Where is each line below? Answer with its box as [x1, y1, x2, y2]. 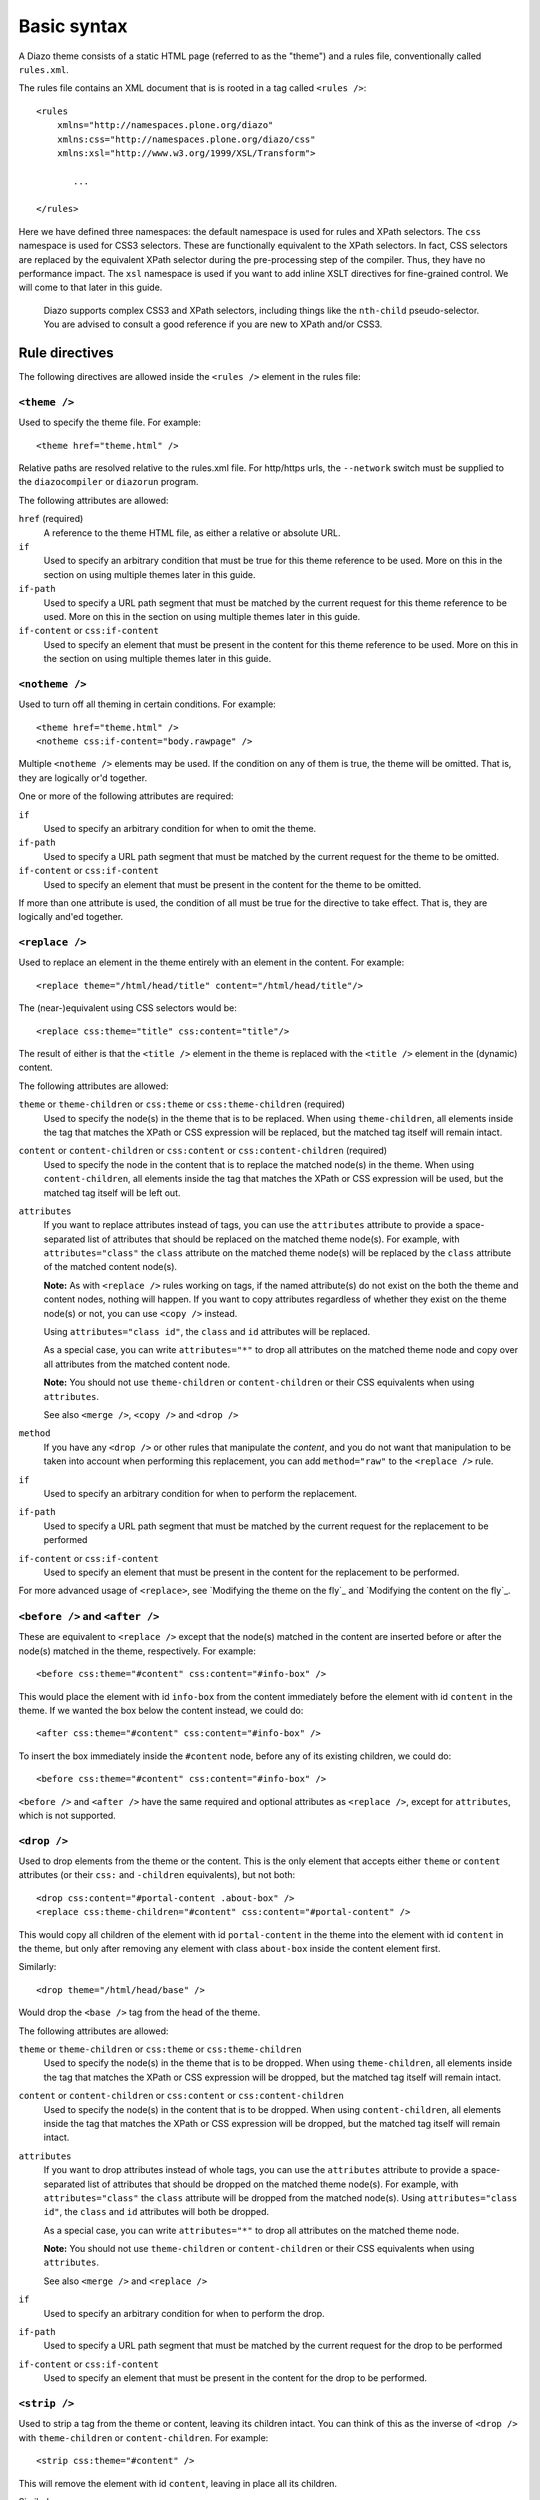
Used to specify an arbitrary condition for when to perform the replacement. [43, 1487, 358, 1499]
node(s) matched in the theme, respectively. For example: [18, 1645, 257, 1657]
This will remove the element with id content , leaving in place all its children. [18, 2477, 338, 2489]
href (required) [18, 513, 84, 525]
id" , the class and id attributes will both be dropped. [43, 2206, 270, 2218]
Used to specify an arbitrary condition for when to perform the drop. [43, 2307, 325, 2319]
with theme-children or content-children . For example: [18, 2431, 269, 2444]
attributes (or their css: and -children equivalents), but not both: [18, 1869, 296, 1881]
